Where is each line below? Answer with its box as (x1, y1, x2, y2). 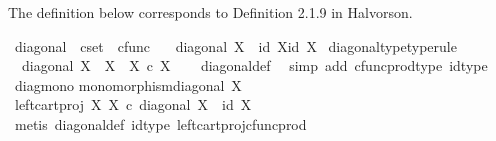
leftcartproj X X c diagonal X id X (14, 94, 252, 115)
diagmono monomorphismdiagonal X (14, 74, 242, 95)
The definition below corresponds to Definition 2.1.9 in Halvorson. (8, 2, 413, 22)
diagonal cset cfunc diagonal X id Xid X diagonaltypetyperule (14, 35, 457, 56)
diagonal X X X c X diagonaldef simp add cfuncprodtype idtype (21, 55, 488, 76)
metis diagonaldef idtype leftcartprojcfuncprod (14, 113, 307, 134)
